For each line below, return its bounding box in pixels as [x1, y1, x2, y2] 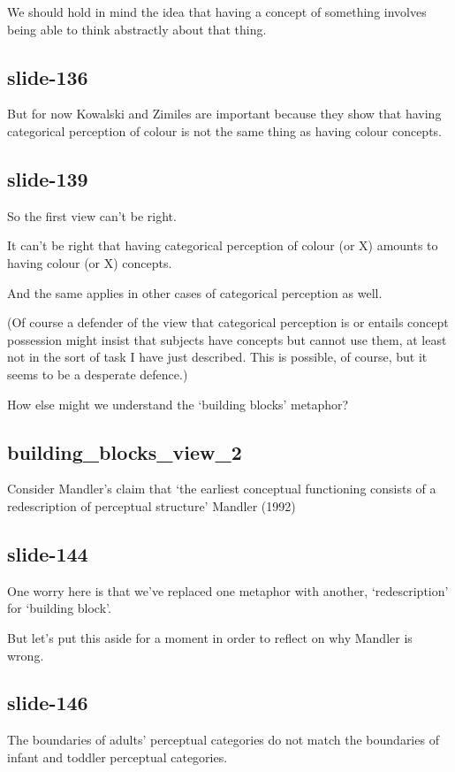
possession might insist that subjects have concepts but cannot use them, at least [7, 330, 447, 348]
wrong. [7, 646, 44, 664]
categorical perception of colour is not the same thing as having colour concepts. [7, 121, 442, 140]
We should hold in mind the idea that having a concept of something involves [7, 3, 427, 20]
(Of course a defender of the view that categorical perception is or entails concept [7, 313, 449, 332]
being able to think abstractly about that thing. [7, 19, 267, 38]
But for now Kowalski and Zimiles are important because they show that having [7, 104, 442, 123]
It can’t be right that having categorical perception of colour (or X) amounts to [7, 236, 438, 255]
